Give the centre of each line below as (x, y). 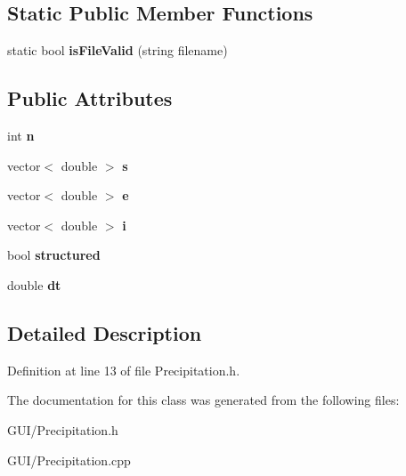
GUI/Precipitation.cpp (69, 460)
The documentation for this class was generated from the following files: (203, 400)
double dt (34, 284)
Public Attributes (90, 98)
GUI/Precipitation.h (63, 429)
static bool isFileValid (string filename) (118, 50)
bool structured (54, 255)
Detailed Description (105, 332)
